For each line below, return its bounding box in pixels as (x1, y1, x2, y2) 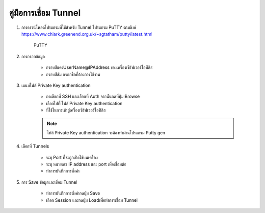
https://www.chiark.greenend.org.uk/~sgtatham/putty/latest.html (21, 31, 153, 37)
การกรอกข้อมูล (21, 53, 45, 59)
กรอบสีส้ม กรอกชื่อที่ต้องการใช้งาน (46, 71, 101, 77)
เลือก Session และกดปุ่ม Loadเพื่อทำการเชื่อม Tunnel (46, 197, 138, 203)
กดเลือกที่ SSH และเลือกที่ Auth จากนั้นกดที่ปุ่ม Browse (46, 93, 140, 100)
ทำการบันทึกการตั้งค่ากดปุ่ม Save (46, 191, 100, 196)
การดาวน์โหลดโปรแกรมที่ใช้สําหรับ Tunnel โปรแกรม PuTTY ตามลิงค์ (21, 24, 136, 30)
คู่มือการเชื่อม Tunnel (9, 7, 81, 18)
